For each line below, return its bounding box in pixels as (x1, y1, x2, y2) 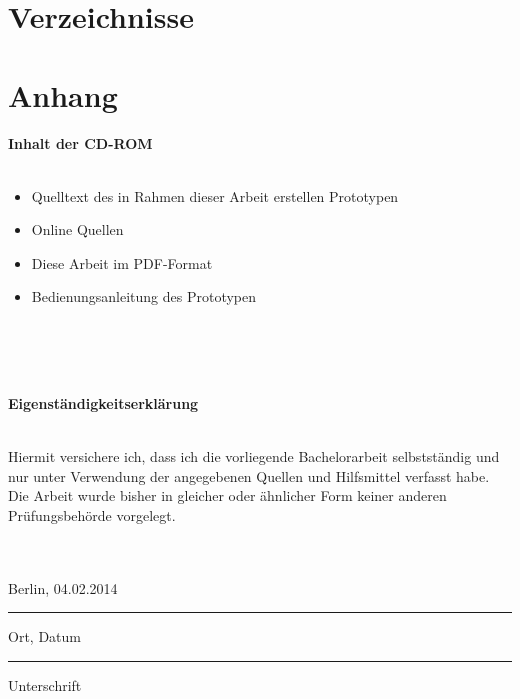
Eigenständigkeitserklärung (8, 392, 199, 413)
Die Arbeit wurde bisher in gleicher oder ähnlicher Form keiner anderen (8, 485, 447, 506)
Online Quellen (31, 219, 124, 240)
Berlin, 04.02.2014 (8, 577, 118, 598)
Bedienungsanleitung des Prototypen (31, 286, 257, 307)
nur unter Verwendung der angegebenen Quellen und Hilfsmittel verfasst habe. (8, 465, 490, 486)
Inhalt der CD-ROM (8, 132, 153, 153)
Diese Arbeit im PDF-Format (31, 252, 213, 273)
